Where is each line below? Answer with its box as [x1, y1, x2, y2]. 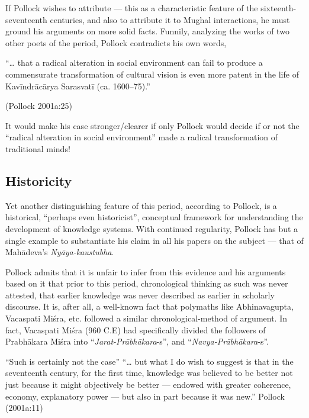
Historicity [5, 171, 72, 189]
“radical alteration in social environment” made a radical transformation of [5, 131, 278, 143]
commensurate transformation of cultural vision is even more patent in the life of [5, 67, 299, 80]
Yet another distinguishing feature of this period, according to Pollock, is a [5, 199, 277, 211]
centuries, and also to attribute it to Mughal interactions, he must [50, 13, 290, 25]
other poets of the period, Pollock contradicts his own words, [5, 36, 227, 49]
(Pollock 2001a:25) [5, 99, 72, 112]
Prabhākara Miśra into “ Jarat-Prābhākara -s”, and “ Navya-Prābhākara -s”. [5, 335, 269, 348]
